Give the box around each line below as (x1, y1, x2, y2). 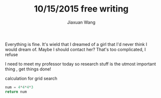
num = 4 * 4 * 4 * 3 (5, 84, 34, 90)
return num (5, 89, 27, 94)
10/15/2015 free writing (33, 3, 129, 14)
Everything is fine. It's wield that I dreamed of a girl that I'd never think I (5, 41, 147, 47)
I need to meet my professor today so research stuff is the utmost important (5, 61, 156, 67)
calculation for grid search (5, 75, 58, 81)
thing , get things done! (5, 66, 52, 72)
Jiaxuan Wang (67, 19, 96, 25)
